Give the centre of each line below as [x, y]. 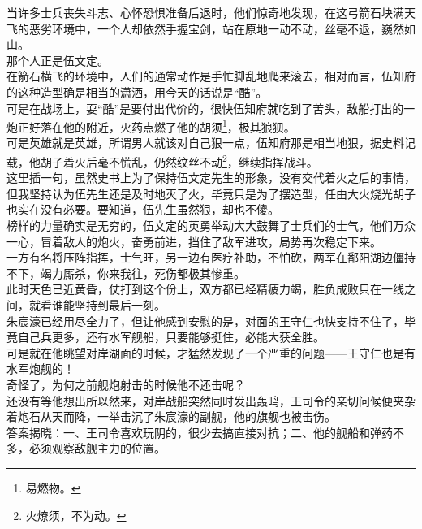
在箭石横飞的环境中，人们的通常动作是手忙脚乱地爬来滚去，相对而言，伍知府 [211, 76]
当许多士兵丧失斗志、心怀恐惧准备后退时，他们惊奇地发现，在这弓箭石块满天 [211, 12]
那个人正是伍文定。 [58, 60]
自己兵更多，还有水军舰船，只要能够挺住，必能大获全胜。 [171, 337]
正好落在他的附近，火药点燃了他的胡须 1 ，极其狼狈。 [156, 126]
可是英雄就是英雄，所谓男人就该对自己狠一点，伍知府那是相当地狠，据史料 [205, 143]
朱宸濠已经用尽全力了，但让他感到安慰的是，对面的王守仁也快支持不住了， [205, 321]
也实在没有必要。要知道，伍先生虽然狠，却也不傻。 [143, 209]
